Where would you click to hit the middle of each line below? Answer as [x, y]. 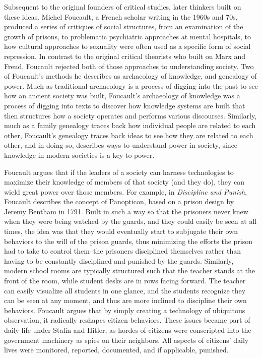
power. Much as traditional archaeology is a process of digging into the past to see [131, 85]
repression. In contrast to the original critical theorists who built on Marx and [125, 56]
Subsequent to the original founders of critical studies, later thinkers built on [123, 7]
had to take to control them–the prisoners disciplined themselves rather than [122, 251]
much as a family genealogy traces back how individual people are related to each [130, 125]
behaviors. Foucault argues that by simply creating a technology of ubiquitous [125, 310]
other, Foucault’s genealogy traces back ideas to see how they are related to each [129, 135]
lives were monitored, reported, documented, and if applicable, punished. [116, 350]
